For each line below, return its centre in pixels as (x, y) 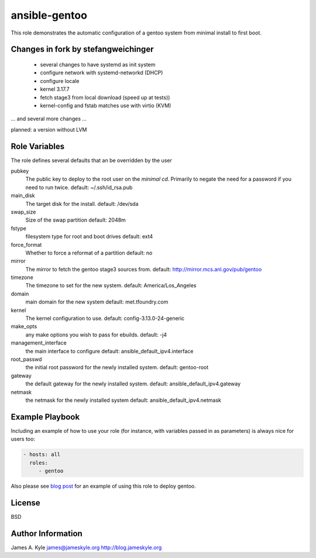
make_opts (24, 326)
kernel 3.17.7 (55, 89)
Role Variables (37, 146)
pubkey (20, 171)
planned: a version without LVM (49, 129)
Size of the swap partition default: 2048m (75, 220)
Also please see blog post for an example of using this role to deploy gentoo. (103, 486)
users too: (23, 439)
